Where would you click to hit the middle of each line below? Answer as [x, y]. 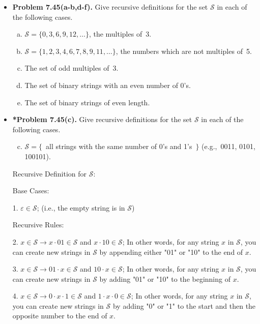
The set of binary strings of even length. [87, 102]
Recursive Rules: [38, 225]
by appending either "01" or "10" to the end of [171, 252]
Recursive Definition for [50, 173]
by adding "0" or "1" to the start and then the [184, 305]
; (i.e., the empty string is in [81, 207]
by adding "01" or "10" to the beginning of [165, 278]
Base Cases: [31, 190]
